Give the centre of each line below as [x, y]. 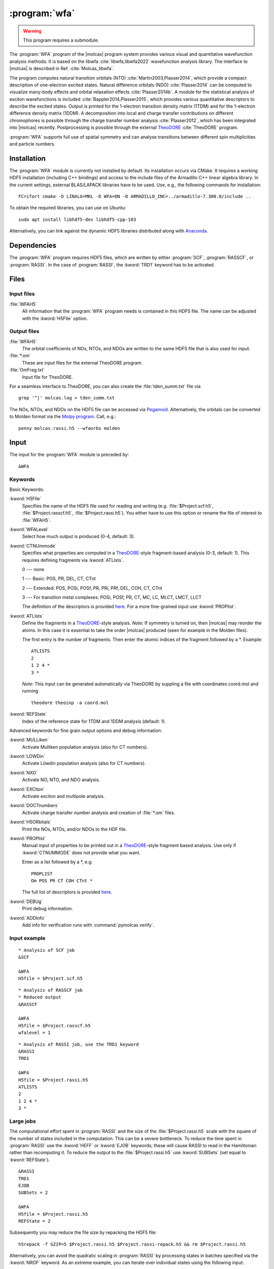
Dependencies [33, 245]
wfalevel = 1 [35, 1033]
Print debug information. [47, 909]
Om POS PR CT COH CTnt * [62, 880]
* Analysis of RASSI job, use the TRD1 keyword [79, 1044]
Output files [24, 331]
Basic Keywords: [27, 489]
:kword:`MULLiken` [29, 740]
